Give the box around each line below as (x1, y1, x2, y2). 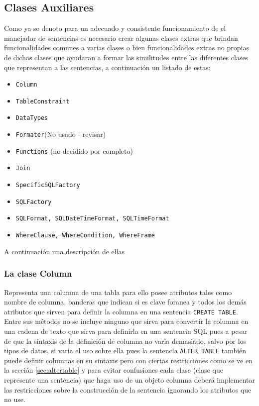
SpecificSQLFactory (15, 182, 80, 189)
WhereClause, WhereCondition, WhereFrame (15, 232, 155, 239)
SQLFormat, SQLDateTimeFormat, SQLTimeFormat (15, 215, 169, 222)
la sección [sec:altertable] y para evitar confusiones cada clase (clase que (4, 365, 223, 375)
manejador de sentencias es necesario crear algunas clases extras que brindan (4, 32, 238, 43)
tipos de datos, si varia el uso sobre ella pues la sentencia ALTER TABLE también (4, 345, 247, 356)
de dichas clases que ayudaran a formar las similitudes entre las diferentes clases (4, 52, 249, 62)
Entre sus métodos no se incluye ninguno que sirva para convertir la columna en (4, 316, 249, 326)
